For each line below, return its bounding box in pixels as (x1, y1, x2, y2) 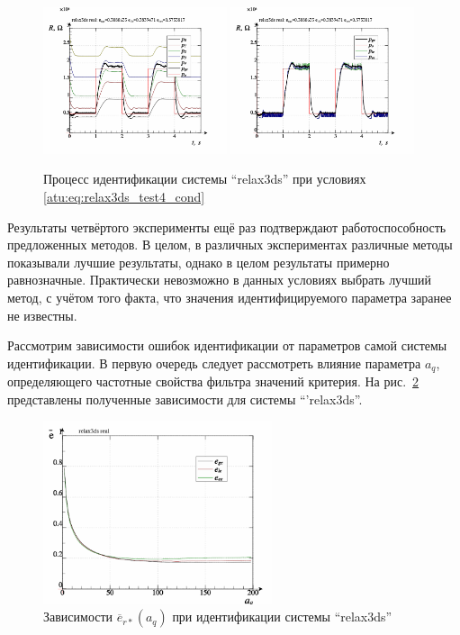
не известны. (7, 305, 77, 324)
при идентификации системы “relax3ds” (172, 607, 392, 626)
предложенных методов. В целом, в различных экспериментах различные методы (7, 235, 453, 254)
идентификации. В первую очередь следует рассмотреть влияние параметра (7, 353, 421, 372)
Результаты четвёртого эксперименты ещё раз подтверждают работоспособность (7, 217, 446, 236)
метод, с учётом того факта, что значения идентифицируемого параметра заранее (7, 287, 452, 306)
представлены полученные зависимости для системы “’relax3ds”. (7, 389, 363, 408)
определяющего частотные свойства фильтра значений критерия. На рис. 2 (7, 372, 419, 391)
